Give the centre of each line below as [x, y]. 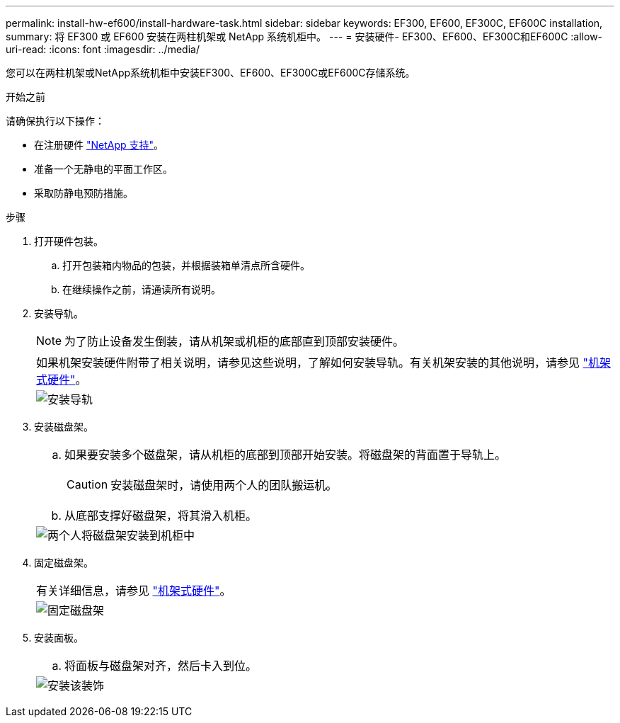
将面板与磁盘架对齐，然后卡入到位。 [161, 666]
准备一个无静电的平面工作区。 [103, 169]
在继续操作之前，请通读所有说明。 [142, 289]
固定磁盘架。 [64, 563]
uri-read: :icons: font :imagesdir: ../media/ [103, 49]
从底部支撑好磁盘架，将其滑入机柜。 [161, 516]
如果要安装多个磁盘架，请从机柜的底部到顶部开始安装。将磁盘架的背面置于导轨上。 [286, 455]
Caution [87, 484]
